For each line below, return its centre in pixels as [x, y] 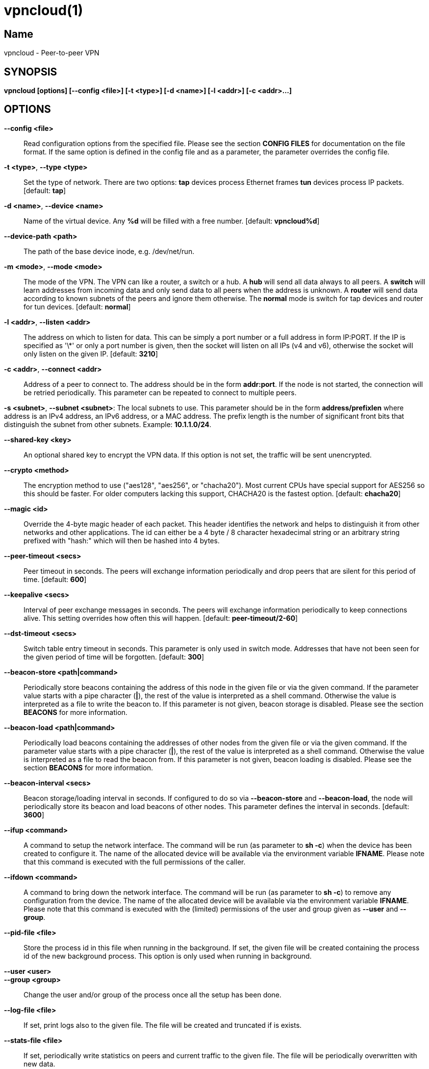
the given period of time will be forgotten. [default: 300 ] [114, 657]
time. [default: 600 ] [55, 579]
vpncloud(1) [44, 10]
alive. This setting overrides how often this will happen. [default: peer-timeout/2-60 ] [161, 618]
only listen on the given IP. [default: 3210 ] [91, 354]
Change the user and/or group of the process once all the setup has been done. [153, 994]
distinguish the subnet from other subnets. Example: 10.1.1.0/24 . [108, 424]
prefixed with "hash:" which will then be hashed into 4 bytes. [122, 540]
